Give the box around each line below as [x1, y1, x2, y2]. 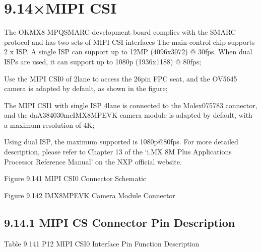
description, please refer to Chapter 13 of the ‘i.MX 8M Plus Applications [4, 146, 232, 157]
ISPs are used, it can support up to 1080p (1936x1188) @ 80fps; [4, 56, 202, 66]
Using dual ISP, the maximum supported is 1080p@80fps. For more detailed [4, 136, 238, 147]
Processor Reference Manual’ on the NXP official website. [4, 156, 182, 166]
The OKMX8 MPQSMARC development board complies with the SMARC [4, 27, 236, 37]
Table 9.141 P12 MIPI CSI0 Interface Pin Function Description [4, 238, 200, 248]
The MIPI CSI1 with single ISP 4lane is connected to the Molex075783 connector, [4, 100, 257, 110]
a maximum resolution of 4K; [4, 119, 95, 130]
